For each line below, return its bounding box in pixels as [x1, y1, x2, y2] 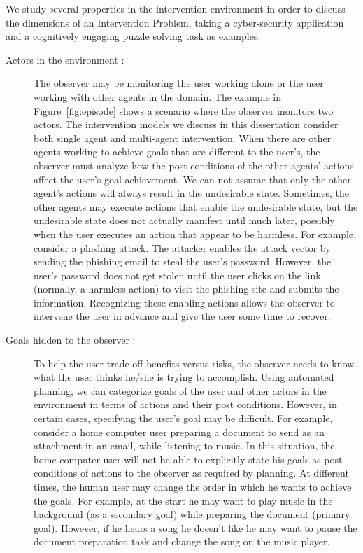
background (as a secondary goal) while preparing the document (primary [34, 507, 350, 521]
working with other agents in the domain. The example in [34, 89, 282, 104]
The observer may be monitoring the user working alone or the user [34, 76, 324, 90]
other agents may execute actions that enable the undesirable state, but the [34, 199, 358, 213]
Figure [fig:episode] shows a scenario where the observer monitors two [34, 103, 334, 118]
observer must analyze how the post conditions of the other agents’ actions [34, 157, 354, 172]
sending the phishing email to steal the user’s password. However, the [34, 254, 332, 269]
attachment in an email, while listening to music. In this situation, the [34, 438, 335, 453]
